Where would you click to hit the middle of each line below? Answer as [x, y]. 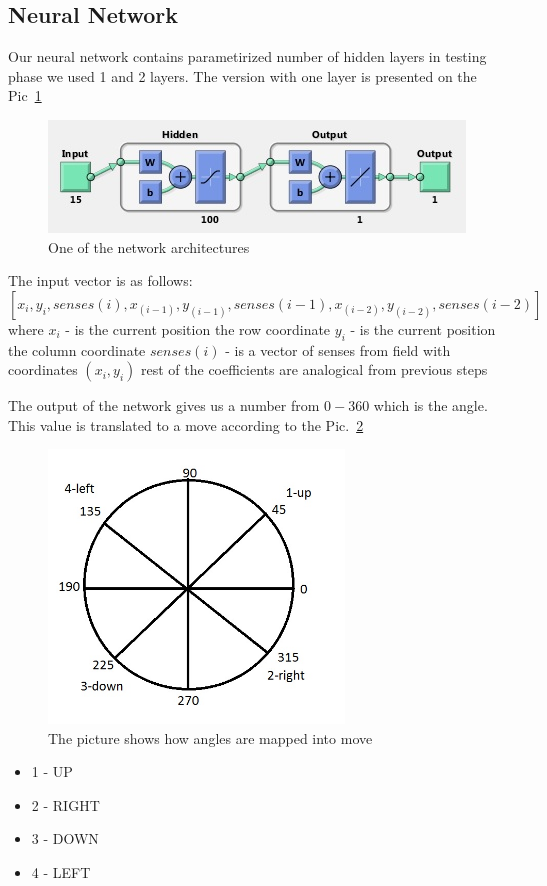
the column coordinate [77, 349]
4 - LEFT [61, 871]
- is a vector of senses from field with [338, 349]
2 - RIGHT [65, 804]
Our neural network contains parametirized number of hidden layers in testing [247, 56]
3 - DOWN [65, 838]
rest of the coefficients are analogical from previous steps [314, 369]
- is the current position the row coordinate [198, 328]
